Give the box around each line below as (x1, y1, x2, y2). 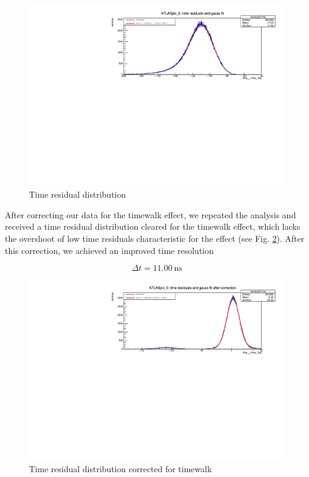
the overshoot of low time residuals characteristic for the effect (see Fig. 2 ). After (5, 232, 305, 245)
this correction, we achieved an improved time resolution (5, 244, 214, 256)
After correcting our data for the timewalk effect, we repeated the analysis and (5, 208, 296, 221)
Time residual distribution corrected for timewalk (29, 462, 212, 475)
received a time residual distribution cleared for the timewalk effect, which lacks (5, 220, 301, 233)
